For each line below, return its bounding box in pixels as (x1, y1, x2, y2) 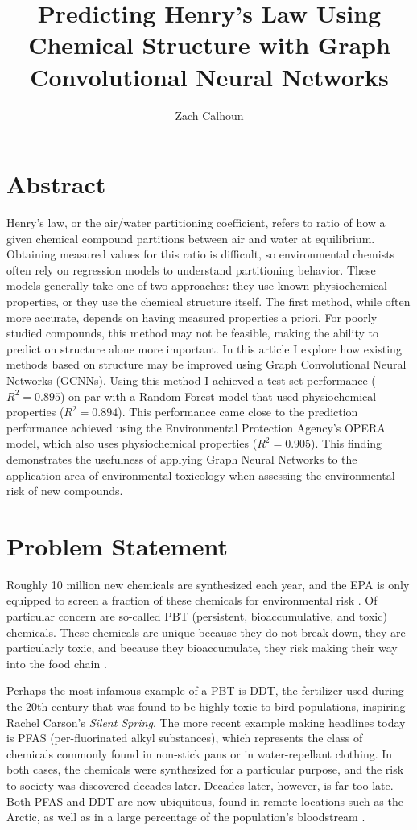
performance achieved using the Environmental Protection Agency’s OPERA (6, 419, 386, 436)
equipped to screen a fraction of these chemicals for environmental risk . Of (6, 592, 378, 609)
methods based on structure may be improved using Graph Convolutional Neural (6, 356, 407, 373)
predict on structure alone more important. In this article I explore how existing (6, 340, 402, 357)
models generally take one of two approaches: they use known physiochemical (6, 277, 387, 294)
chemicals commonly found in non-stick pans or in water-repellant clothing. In (6, 745, 393, 762)
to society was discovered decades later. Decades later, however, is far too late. (6, 776, 394, 793)
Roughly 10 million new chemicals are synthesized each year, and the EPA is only (6, 576, 410, 593)
